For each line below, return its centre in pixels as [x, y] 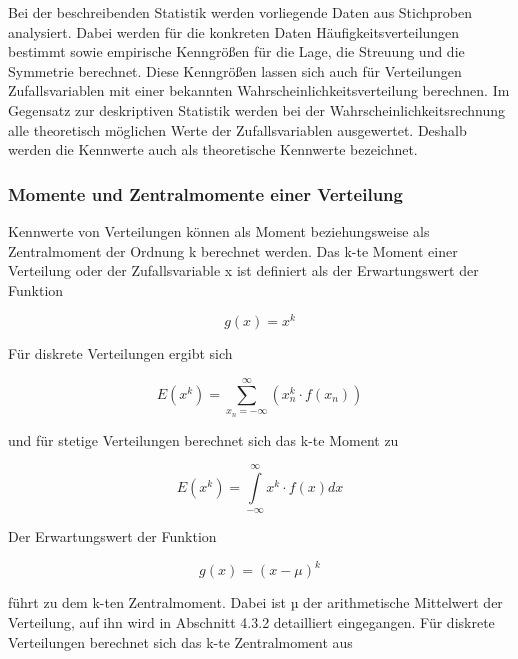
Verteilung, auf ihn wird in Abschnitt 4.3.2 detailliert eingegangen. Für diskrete [251, 622]
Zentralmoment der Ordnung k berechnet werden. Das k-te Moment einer [233, 250]
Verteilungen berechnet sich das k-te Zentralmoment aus [180, 641]
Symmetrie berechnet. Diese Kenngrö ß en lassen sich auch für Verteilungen [235, 70]
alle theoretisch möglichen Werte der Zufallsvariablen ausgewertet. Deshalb [237, 129]
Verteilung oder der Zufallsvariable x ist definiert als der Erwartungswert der [243, 270]
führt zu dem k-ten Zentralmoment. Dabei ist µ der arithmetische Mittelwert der [255, 602]
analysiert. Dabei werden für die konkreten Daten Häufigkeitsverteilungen [234, 31]
